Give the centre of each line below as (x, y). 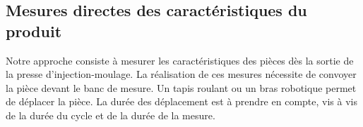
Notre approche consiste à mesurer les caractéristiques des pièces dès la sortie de (180, 60)
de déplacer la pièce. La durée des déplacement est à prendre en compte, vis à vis (181, 101)
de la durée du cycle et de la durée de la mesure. (111, 115)
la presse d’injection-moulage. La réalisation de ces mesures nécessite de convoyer (181, 74)
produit (34, 31)
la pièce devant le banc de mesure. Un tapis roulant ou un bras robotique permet (181, 87)
